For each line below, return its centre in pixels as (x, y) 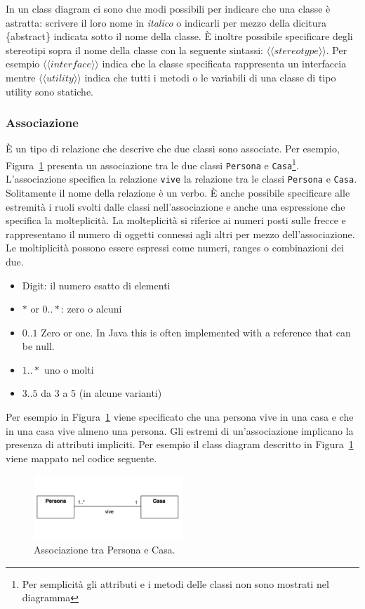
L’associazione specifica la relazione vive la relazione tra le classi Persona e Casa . (181, 179)
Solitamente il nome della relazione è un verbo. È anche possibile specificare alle (178, 192)
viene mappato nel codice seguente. (81, 458)
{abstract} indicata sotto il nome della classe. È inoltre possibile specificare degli (179, 36)
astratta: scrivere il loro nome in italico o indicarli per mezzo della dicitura (166, 22)
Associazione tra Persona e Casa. (105, 550)
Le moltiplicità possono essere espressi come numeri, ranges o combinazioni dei (175, 248)
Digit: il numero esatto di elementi (96, 285)
